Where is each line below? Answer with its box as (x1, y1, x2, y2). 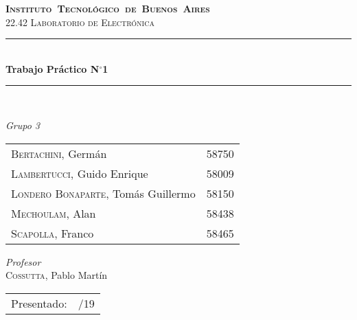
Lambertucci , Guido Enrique (11, 165, 148, 181)
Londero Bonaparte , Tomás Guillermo (11, 185, 196, 201)
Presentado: (11, 295, 67, 311)
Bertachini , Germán (11, 145, 107, 161)
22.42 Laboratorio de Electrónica (5, 14, 154, 29)
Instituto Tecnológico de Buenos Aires (5, 1, 210, 15)
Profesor (5, 254, 41, 268)
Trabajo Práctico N (5, 61, 100, 76)
